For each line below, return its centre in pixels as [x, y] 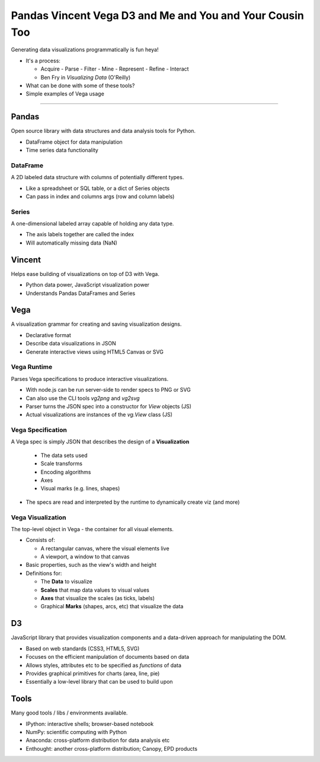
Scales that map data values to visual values [95, 590]
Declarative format [48, 335]
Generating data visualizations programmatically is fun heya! [85, 50]
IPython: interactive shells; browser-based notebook [90, 723]
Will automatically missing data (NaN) [72, 243]
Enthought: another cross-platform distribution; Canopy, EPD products [112, 748]
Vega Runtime [32, 367]
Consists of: [41, 540]
